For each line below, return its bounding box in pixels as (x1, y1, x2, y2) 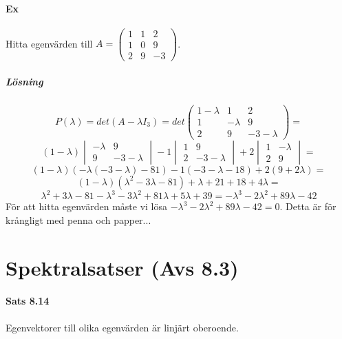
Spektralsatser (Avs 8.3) (6, 253, 239, 281)
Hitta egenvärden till (6, 36, 93, 50)
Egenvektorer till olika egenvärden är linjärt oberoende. (6, 320, 239, 334)
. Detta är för (279, 199, 336, 214)
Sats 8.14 (6, 294, 50, 308)
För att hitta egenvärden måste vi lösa (6, 199, 168, 214)
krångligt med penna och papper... (6, 212, 151, 227)
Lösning (6, 74, 43, 88)
